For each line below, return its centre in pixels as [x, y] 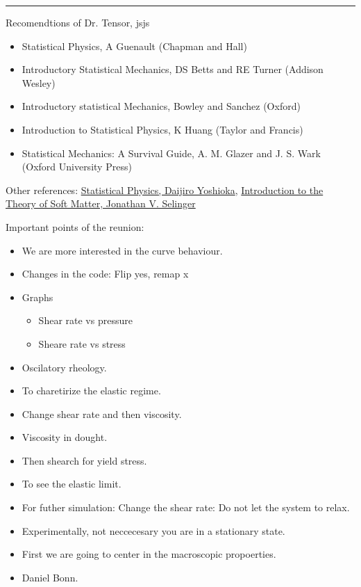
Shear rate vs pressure [85, 320]
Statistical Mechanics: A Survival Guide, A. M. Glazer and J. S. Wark [171, 153]
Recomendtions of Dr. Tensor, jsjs [78, 22]
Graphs [37, 297]
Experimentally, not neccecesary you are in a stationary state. [153, 530]
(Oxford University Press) [77, 167]
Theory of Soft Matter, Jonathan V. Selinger [101, 203]
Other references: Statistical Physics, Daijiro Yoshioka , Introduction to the [165, 190]
